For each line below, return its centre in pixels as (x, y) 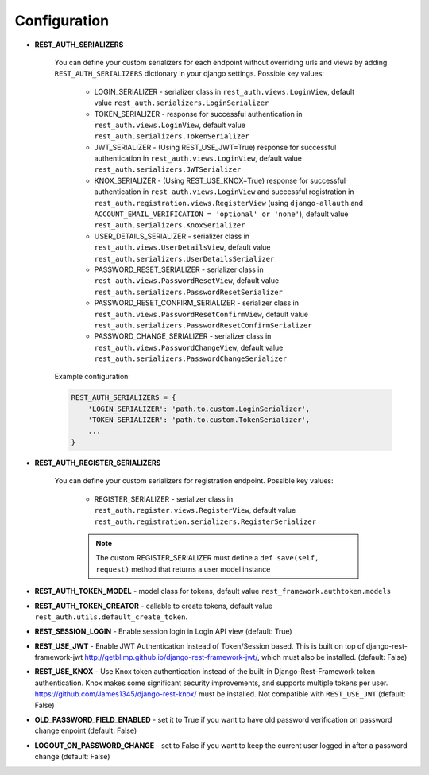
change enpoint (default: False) (86, 730)
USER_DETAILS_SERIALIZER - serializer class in (172, 236)
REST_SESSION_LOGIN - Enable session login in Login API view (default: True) (164, 631)
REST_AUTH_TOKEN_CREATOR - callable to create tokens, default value (154, 606)
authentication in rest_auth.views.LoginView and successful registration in (224, 192)
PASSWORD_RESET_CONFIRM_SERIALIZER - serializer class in (197, 303)
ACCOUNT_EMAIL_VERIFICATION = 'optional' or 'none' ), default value (221, 214)
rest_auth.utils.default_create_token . (111, 617)
